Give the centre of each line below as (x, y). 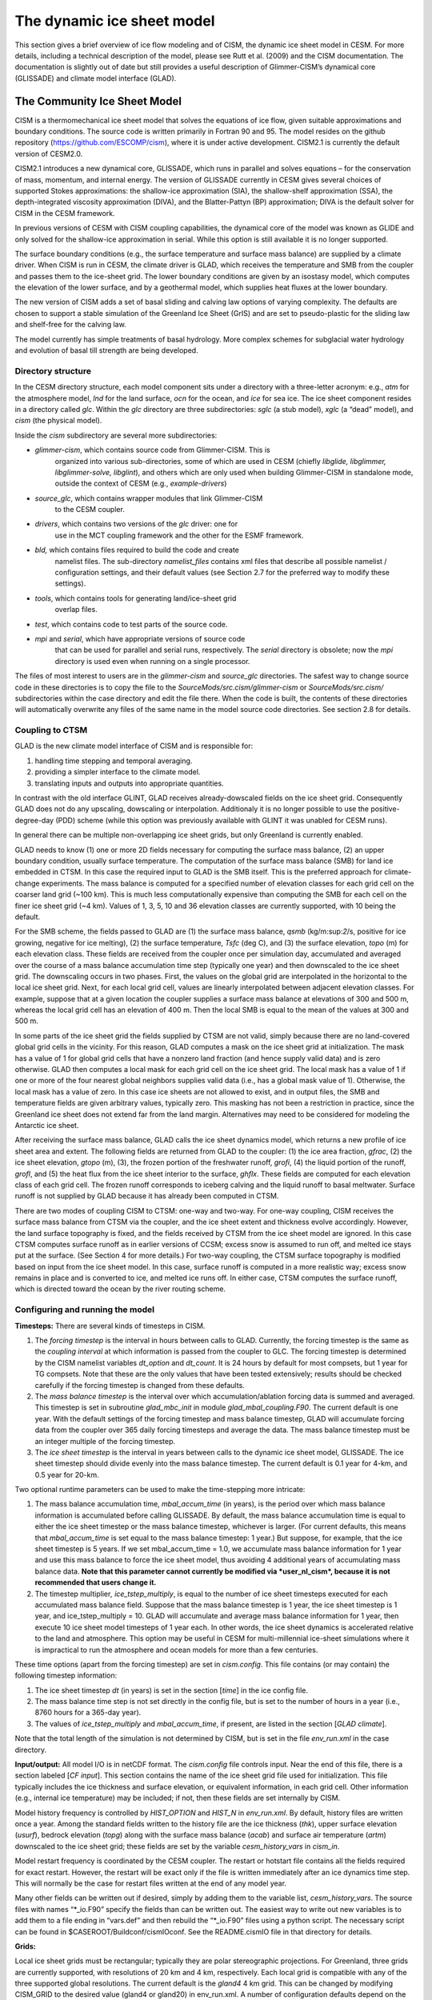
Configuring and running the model (85, 1310)
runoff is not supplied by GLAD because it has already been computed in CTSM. (147, 1196)
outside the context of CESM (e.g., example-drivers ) (141, 483)
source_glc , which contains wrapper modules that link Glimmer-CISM (149, 498)
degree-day (34, 820)
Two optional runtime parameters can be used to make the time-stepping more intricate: (160, 1490)
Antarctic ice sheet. (47, 1125)
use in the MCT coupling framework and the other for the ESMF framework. (179, 535)
